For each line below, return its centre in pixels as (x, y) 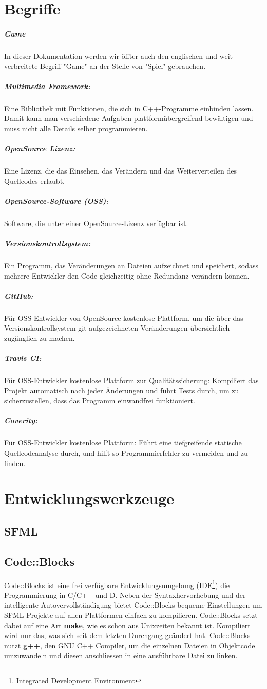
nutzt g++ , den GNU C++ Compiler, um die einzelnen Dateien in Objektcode (130, 645)
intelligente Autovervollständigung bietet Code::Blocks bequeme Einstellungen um (133, 605)
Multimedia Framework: (47, 86)
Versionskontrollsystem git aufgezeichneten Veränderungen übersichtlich (117, 328)
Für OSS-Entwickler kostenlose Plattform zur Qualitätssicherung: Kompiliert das (131, 380)
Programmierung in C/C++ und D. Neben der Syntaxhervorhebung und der (125, 595)
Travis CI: (23, 358)
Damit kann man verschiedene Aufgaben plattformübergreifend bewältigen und (129, 118)
